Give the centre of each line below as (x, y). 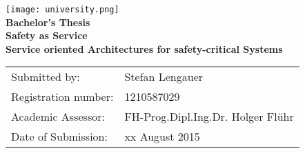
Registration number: (62, 97)
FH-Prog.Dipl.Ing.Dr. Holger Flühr (209, 117)
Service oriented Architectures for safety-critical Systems (144, 48)
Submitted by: (46, 77)
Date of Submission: (59, 137)
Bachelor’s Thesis (48, 22)
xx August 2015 (162, 137)
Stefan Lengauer (164, 77)
